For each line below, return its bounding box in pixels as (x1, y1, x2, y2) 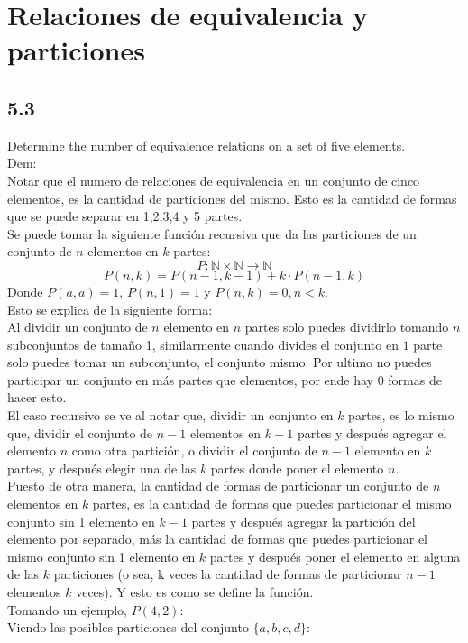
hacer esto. (7, 388, 67, 407)
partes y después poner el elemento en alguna (209, 547, 461, 565)
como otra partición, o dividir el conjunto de (71, 441, 317, 460)
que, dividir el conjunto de (7, 423, 153, 442)
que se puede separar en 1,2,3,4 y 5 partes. (7, 207, 243, 225)
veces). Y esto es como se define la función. (76, 583, 314, 602)
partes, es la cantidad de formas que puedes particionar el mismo (92, 494, 452, 513)
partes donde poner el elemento (210, 458, 384, 477)
